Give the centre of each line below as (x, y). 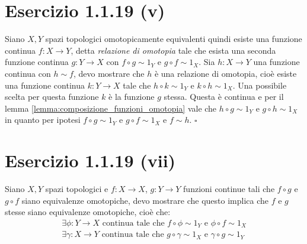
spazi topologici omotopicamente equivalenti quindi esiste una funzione (174, 39)
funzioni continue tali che (229, 188)
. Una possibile (260, 85)
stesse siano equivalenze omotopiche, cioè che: (88, 212)
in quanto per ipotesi (43, 120)
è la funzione (132, 97)
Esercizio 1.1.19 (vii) (90, 160)
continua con (28, 73)
